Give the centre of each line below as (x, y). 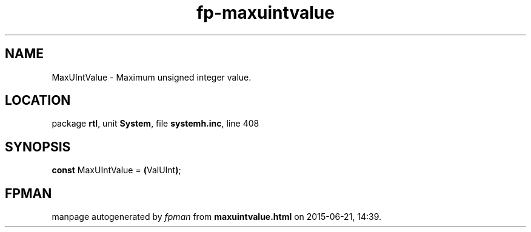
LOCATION (38, 101)
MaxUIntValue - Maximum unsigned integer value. (152, 77)
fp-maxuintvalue (265, 13)
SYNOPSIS (38, 147)
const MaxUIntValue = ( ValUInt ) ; (116, 170)
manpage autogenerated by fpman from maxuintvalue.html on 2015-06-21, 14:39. (217, 217)
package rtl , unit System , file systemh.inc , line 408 (155, 124)
